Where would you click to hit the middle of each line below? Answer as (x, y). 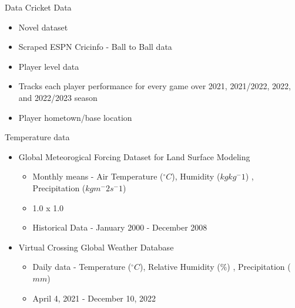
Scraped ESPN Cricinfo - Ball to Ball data (95, 47)
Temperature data (37, 137)
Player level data (49, 66)
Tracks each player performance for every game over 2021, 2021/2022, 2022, (155, 86)
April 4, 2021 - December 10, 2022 (94, 298)
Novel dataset (43, 27)
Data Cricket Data (38, 7)
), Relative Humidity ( (180, 267)
